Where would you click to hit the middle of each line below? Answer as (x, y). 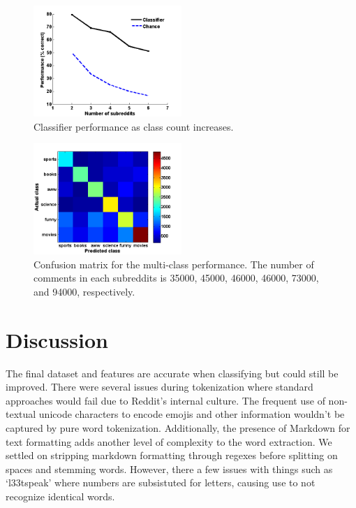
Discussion (57, 339)
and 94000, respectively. (84, 291)
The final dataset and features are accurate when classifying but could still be (172, 373)
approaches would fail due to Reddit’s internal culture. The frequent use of (165, 400)
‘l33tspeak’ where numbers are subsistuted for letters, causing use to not (161, 482)
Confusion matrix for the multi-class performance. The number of (174, 264)
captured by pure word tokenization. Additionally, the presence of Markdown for (178, 428)
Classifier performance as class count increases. (134, 126)
